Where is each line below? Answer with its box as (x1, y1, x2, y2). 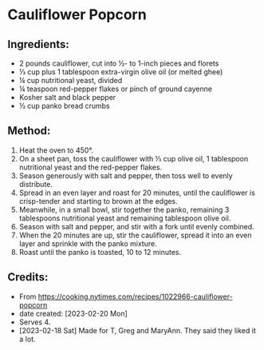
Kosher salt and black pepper (18, 93, 116, 101)
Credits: (7, 270, 49, 284)
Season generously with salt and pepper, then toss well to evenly (18, 170, 233, 181)
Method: (7, 124, 51, 137)
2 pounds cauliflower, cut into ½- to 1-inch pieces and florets (18, 58, 219, 68)
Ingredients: (7, 38, 69, 51)
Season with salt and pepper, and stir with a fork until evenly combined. (18, 221, 254, 231)
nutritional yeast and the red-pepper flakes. (18, 162, 163, 172)
